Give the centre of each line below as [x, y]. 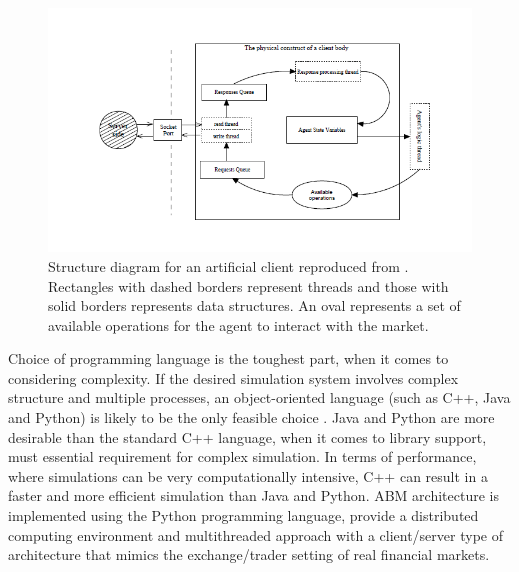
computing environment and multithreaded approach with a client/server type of [255, 534]
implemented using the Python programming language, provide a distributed [243, 515]
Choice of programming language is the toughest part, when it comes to [228, 358]
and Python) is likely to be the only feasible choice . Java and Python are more [251, 417]
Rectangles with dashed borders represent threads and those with [248, 285]
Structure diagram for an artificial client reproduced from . [228, 265]
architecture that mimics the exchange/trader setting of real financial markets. [249, 554]
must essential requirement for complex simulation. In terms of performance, [242, 456]
